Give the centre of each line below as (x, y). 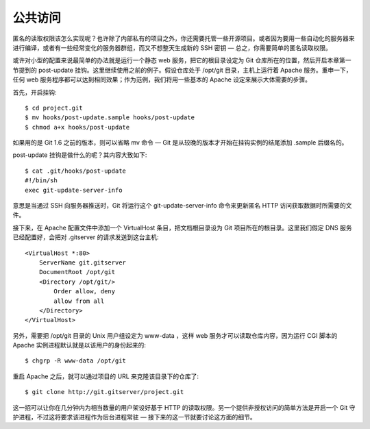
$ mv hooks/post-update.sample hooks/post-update (110, 118)
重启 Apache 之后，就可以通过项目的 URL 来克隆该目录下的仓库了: (106, 376)
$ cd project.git (54, 108)
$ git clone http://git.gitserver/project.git (104, 392)
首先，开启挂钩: (35, 92)
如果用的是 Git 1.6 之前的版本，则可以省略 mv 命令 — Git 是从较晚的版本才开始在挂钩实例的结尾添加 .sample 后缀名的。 (180, 143)
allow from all (79, 301)
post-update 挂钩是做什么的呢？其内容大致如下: (80, 155)
